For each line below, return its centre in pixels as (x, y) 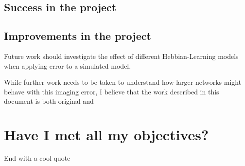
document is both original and (49, 101)
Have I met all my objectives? (106, 135)
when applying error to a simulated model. (68, 65)
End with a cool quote (37, 158)
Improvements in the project (78, 36)
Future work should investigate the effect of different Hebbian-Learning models (121, 56)
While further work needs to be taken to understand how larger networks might (123, 82)
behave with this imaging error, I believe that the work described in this (112, 91)
